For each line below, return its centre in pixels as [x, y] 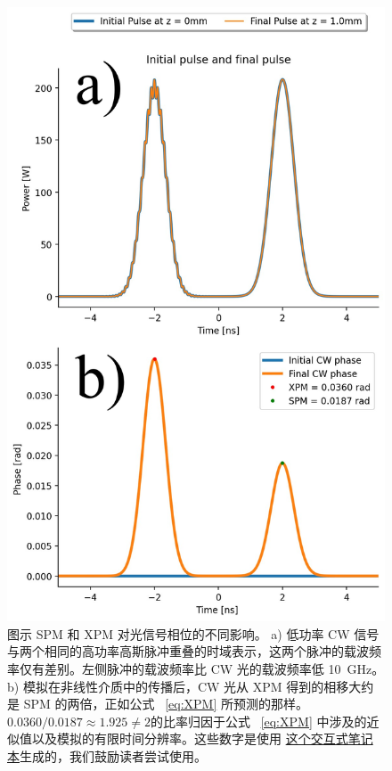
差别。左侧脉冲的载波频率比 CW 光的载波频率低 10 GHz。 [214, 668]
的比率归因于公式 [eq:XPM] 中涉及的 [258, 721]
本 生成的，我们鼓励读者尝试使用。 [107, 755]
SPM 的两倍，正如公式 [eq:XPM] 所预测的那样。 [166, 704]
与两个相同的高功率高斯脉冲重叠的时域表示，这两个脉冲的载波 [188, 651]
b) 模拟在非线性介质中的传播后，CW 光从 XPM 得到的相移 [178, 686]
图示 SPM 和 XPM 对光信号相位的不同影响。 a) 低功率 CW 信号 [193, 633]
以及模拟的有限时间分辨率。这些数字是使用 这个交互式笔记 [202, 738]
